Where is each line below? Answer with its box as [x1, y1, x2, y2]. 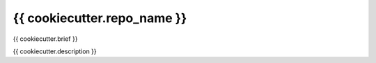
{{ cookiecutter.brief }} [13, 35, 78, 43]
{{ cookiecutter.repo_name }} [13, 10, 187, 26]
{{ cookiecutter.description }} [13, 47, 97, 55]
